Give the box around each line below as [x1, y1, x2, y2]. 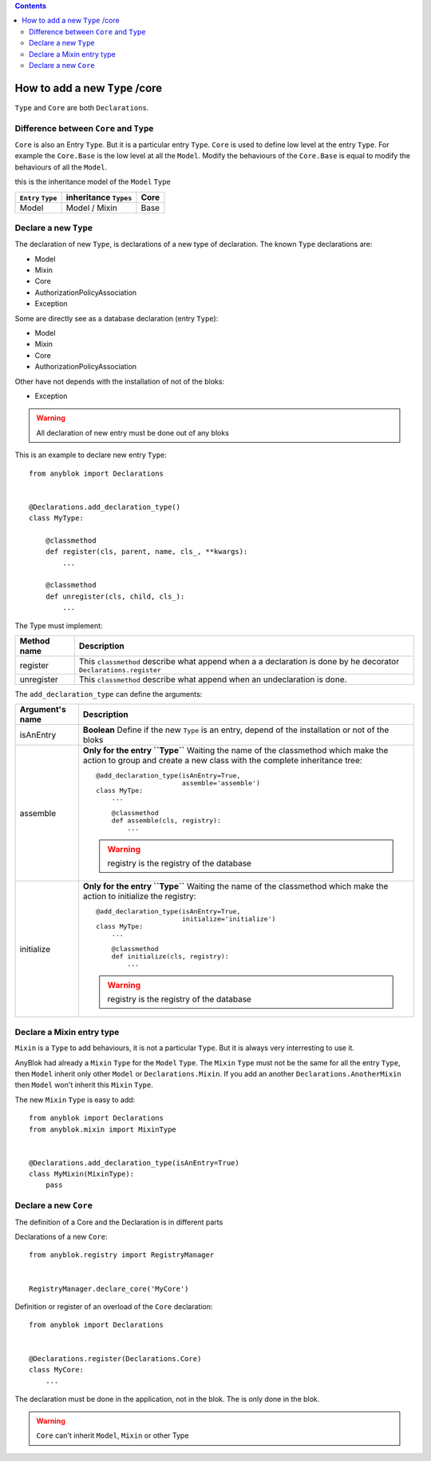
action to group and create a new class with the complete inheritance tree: [82, 755, 362, 766]
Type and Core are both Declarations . [14, 102, 149, 112]
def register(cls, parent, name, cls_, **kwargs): [45, 547, 248, 556]
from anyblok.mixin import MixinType [29, 1125, 177, 1134]
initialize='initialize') [181, 915, 276, 923]
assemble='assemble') [181, 779, 261, 787]
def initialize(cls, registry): [111, 952, 229, 961]
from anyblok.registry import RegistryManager [29, 1251, 215, 1260]
